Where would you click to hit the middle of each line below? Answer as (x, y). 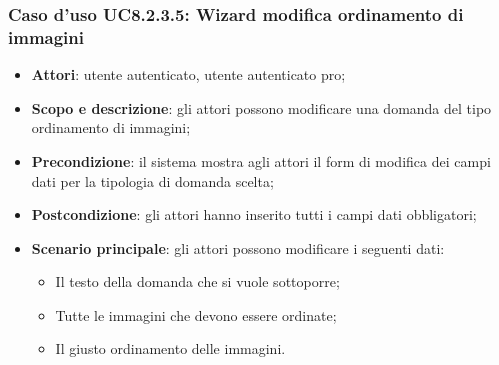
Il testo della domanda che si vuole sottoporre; (197, 281)
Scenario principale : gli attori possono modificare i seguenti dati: (238, 247)
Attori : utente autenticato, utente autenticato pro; (188, 74)
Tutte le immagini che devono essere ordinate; (196, 314)
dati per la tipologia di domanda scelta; (152, 180)
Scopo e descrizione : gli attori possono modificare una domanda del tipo (261, 107)
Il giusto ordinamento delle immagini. (170, 348)
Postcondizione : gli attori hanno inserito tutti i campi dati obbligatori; (254, 214)
